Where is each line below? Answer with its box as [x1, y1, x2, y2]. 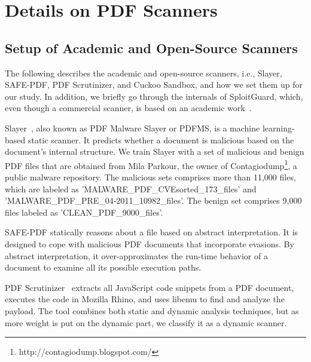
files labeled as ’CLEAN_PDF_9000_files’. [5, 205, 163, 218]
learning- [262, 121, 295, 134]
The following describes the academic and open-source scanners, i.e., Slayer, [5, 66, 282, 79]
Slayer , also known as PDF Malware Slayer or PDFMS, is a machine [5, 121, 260, 134]
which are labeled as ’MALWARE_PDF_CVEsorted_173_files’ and [5, 182, 257, 195]
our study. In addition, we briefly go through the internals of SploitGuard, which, [5, 90, 303, 102]
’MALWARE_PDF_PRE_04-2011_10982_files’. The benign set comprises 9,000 [5, 194, 302, 207]
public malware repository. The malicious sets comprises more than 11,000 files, [5, 170, 296, 183]
